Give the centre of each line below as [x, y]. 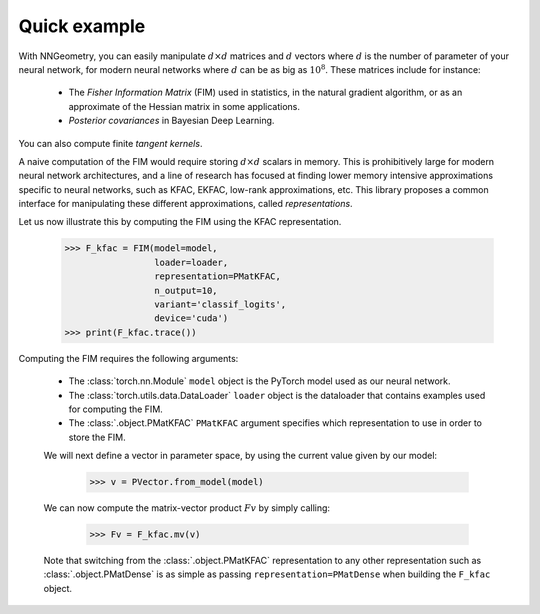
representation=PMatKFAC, [217, 276]
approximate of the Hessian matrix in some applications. [184, 106]
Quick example [82, 26]
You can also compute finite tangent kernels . [110, 143]
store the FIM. [97, 437]
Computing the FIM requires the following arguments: [128, 358]
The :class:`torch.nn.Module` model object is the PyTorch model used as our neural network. [259, 381]
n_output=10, [186, 290]
